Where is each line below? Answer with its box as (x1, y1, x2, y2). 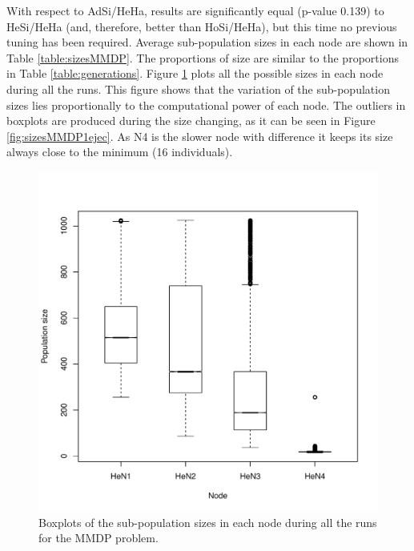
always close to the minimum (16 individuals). (6, 143, 233, 160)
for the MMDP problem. (38, 529, 159, 546)
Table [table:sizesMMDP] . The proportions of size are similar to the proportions (6, 49, 399, 66)
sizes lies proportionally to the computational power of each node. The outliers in (6, 96, 406, 113)
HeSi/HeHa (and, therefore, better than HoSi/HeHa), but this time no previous (6, 18, 397, 34)
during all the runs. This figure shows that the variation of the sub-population (6, 80, 390, 97)
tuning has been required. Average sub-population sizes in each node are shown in (6, 34, 408, 50)
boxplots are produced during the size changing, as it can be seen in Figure (6, 112, 376, 129)
